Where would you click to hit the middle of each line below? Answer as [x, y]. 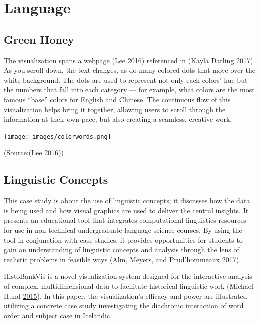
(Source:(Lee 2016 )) [34, 153]
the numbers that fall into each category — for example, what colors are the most [129, 90]
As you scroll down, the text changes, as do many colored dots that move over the [129, 70]
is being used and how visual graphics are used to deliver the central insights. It [126, 210]
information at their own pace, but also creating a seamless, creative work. [118, 119]
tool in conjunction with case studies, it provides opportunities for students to [123, 240]
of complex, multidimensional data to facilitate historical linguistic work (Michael [129, 286]
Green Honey [39, 39]
